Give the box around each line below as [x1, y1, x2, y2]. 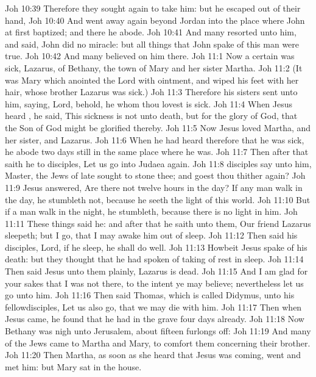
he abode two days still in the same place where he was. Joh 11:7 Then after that [5, 145, 309, 158]
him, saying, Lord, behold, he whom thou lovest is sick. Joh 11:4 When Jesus [5, 97, 293, 110]
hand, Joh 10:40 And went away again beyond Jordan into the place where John [5, 13, 305, 26]
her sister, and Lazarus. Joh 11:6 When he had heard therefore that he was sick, [5, 133, 304, 146]
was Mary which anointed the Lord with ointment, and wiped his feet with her [5, 73, 299, 86]
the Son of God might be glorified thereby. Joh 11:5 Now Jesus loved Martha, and [5, 121, 311, 134]
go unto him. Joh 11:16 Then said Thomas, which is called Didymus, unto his [5, 289, 295, 301]
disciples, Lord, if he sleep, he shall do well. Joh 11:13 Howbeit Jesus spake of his [5, 240, 307, 253]
